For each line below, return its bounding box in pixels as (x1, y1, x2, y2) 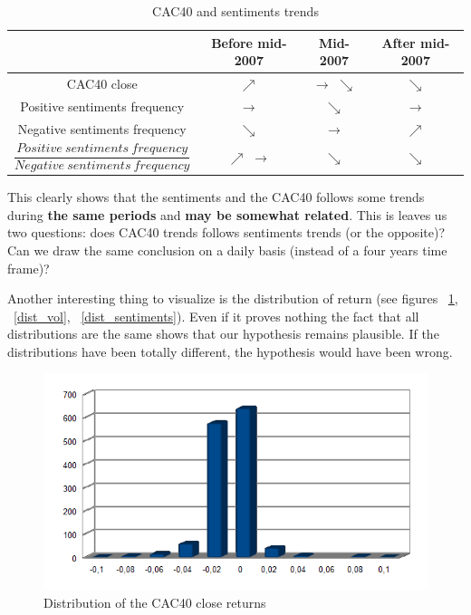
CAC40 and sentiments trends (152, 2, 319, 20)
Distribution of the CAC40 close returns (43, 592, 266, 611)
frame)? (7, 258, 50, 277)
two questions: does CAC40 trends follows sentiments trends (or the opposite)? (7, 223, 445, 242)
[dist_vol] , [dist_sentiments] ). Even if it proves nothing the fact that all (14, 306, 419, 325)
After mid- (381, 33, 450, 52)
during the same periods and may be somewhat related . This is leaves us (7, 205, 447, 224)
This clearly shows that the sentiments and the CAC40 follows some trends (7, 187, 425, 207)
